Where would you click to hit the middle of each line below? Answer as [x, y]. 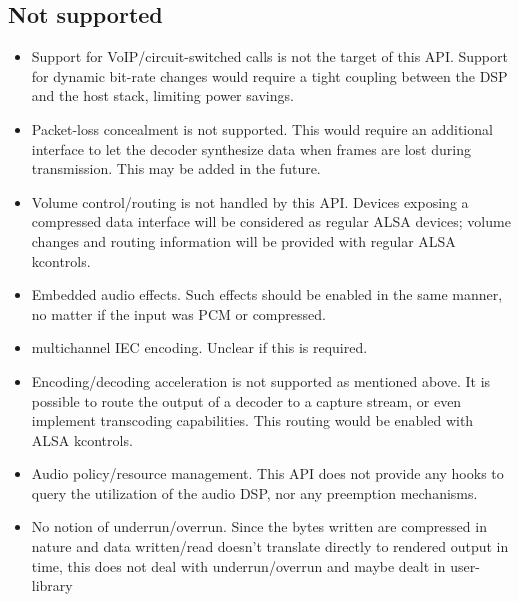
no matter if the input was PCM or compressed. [178, 313]
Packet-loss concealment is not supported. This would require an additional [262, 128]
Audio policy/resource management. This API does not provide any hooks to [267, 473]
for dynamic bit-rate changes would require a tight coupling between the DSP [269, 75]
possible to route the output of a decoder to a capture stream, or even [246, 400]
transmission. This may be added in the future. [176, 168]
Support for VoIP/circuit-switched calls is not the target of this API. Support [269, 56]
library [52, 585]
